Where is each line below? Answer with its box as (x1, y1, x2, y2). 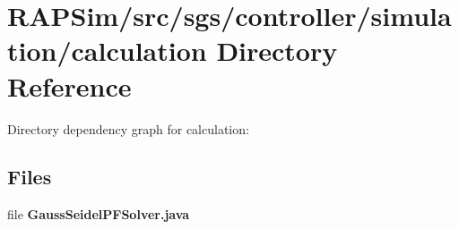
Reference (7, 67, 132, 104)
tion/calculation (7, 32, 207, 69)
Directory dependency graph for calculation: (7, 119, 249, 138)
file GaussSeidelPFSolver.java (7, 205, 190, 224)
